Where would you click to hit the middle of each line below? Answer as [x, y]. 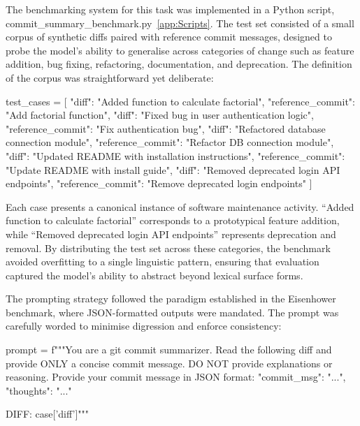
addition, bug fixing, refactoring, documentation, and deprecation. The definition [179, 64]
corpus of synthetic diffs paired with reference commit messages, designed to [169, 37]
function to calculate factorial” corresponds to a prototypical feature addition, [173, 220]
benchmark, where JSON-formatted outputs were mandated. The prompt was [172, 312]
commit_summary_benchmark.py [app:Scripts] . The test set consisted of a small [180, 23]
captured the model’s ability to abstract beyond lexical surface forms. [154, 275]
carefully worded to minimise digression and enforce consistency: [144, 326]
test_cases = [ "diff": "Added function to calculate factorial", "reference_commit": [180, 101]
